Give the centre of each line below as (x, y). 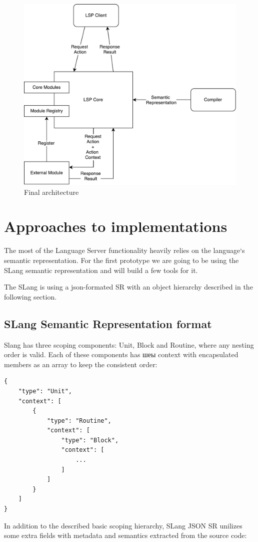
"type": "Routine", (79, 421)
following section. (30, 296)
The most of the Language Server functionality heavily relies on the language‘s (124, 250)
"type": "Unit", (45, 391)
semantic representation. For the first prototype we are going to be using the (121, 260)
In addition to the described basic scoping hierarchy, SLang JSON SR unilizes (123, 525)
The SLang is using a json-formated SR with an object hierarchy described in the (128, 287)
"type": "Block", (90, 440)
